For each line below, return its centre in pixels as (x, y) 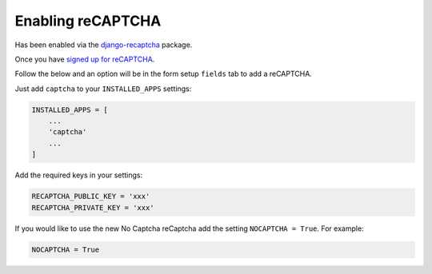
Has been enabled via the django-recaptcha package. (104, 45)
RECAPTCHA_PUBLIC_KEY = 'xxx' (91, 197)
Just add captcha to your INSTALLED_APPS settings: (103, 89)
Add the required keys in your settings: (79, 175)
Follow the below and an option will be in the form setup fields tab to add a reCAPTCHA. (163, 74)
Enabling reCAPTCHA (88, 21)
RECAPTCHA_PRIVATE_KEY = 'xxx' (93, 207)
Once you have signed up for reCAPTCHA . (85, 59)
